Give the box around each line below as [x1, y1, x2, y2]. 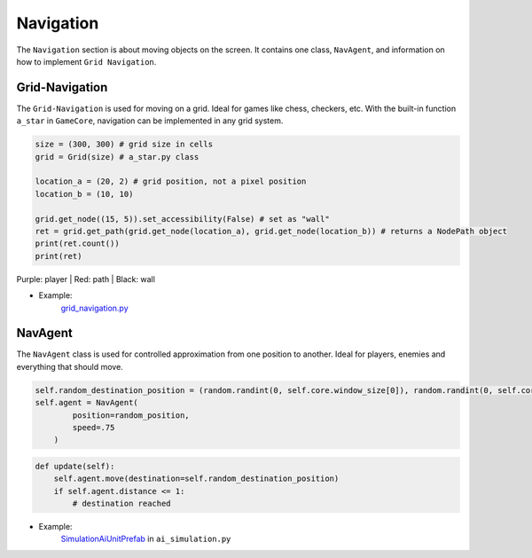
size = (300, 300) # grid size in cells [35, 139, 213, 150]
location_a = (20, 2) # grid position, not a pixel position [35, 177, 307, 186]
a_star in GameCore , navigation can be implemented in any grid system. [16, 115, 284, 126]
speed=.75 [72, 422, 115, 432]
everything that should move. [16, 361, 123, 372]
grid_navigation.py [60, 303, 129, 313]
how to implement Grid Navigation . [16, 56, 157, 67]
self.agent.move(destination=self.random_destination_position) [53, 474, 340, 483]
